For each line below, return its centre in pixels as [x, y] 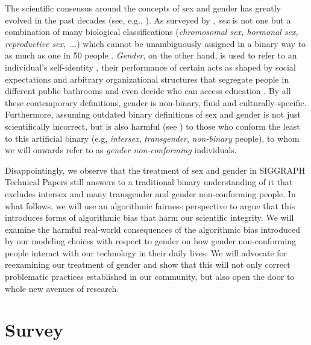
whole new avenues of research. [62, 288]
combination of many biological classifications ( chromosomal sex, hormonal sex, [152, 32]
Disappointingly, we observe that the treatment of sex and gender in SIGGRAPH [155, 170]
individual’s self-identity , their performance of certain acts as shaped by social [150, 67]
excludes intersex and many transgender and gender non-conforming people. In [150, 193]
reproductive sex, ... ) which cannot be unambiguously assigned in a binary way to [155, 43]
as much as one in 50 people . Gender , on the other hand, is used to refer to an [151, 55]
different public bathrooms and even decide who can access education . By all [148, 91]
